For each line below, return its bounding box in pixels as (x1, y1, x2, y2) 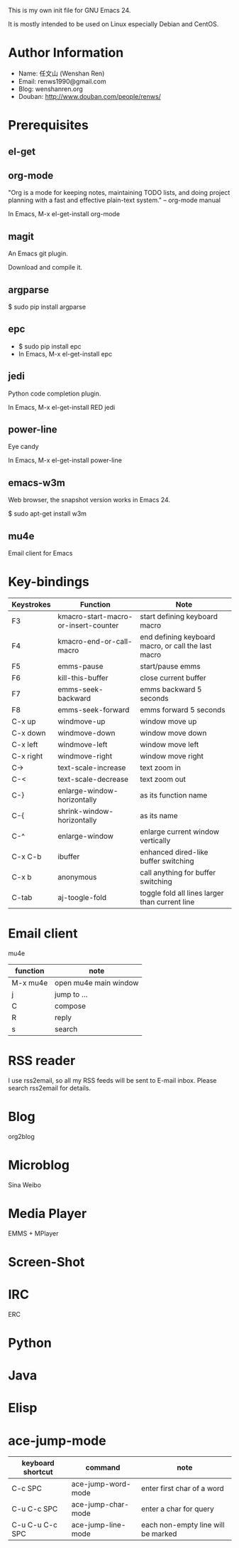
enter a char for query (141, 1504, 215, 1514)
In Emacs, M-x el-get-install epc (18, 349, 113, 358)
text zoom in (140, 763, 182, 773)
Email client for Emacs (8, 549, 73, 558)
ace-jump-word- (71, 1479, 131, 1489)
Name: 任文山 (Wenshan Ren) (18, 69, 105, 78)
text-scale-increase (57, 763, 126, 773)
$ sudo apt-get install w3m (8, 509, 87, 518)
